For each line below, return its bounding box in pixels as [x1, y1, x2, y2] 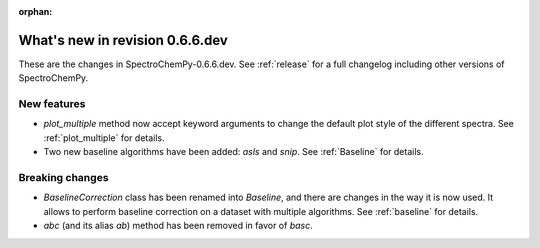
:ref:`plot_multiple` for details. [43, 131, 165, 144]
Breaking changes [18, 170, 109, 184]
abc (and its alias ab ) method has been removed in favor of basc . [43, 220, 314, 232]
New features [18, 97, 86, 111]
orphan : [18, 6, 53, 17]
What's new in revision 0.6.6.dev [18, 31, 229, 49]
